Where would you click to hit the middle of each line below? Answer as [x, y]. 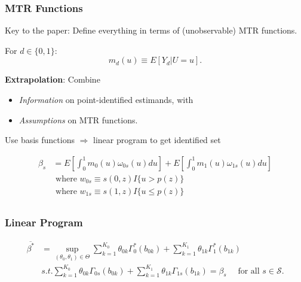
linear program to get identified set [157, 140]
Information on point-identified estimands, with [106, 99]
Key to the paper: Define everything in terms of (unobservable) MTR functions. [151, 30]
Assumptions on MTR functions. [78, 119]
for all [249, 271]
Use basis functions [40, 140]
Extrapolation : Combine [53, 79]
